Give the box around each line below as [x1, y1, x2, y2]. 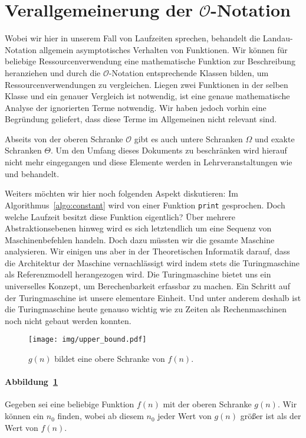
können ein [5, 410, 44, 422]
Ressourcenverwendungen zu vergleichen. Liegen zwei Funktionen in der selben [5, 78, 288, 90]
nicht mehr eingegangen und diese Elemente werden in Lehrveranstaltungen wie [5, 156, 292, 168]
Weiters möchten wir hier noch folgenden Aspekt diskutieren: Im [5, 187, 238, 200]
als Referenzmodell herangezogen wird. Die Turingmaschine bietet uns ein [5, 268, 271, 280]
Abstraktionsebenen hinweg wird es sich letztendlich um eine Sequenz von [5, 222, 272, 234]
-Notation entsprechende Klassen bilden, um [108, 66, 269, 79]
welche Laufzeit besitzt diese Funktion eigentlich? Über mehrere [5, 210, 236, 223]
